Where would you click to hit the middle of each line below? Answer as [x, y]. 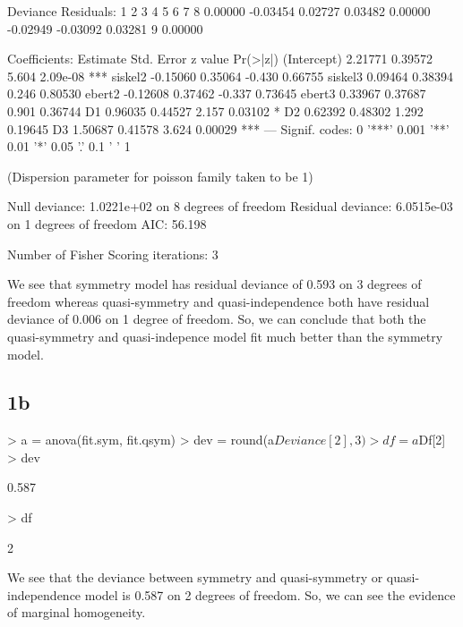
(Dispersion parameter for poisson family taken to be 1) [160, 176]
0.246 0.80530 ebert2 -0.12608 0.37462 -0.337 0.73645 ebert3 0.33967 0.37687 [217, 93]
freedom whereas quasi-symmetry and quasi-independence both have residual [219, 301]
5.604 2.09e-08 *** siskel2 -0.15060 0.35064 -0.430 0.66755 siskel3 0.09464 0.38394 [231, 76]
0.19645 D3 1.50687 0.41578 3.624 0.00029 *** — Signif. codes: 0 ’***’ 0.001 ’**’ [228, 128]
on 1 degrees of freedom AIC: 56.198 [107, 223]
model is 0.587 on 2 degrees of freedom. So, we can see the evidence [270, 594]
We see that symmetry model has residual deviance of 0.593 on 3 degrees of [214, 284]
